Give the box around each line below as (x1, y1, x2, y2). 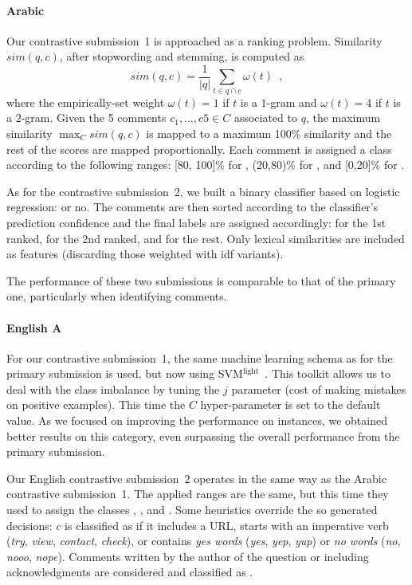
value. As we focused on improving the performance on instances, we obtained (6, 412, 387, 429)
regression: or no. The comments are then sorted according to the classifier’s (6, 198, 379, 215)
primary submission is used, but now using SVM (6, 365, 243, 382)
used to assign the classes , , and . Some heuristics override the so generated (6, 501, 378, 518)
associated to (233, 109, 297, 126)
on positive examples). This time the (6, 396, 186, 413)
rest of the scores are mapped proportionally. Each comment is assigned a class (6, 140, 392, 157)
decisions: (6, 516, 53, 533)
